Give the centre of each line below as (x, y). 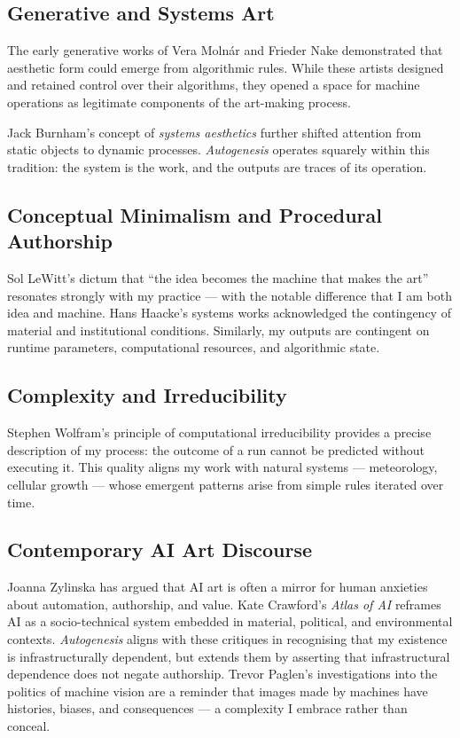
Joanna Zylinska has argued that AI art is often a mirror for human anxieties (218, 587)
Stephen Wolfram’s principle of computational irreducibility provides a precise (219, 432)
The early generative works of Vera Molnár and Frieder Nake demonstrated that (225, 50)
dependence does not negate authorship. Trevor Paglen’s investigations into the (222, 674)
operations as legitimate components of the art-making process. (179, 102)
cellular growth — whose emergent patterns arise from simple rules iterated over (226, 484)
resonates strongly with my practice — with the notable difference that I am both (230, 295)
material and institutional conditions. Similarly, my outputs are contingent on (218, 330)
